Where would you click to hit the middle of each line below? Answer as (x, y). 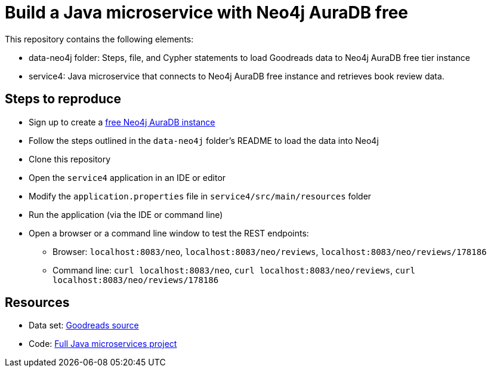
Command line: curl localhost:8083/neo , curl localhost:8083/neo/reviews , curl (234, 270)
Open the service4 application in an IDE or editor (127, 177)
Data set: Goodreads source (84, 325)
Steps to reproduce (63, 99)
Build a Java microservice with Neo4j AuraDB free (207, 13)
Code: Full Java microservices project (103, 344)
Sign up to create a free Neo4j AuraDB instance (122, 122)
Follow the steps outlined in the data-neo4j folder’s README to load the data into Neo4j (204, 140)
